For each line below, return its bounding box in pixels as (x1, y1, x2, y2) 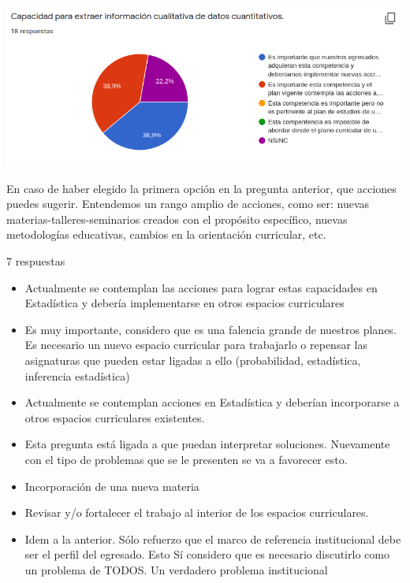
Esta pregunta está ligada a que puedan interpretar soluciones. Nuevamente (24, 436, 390, 452)
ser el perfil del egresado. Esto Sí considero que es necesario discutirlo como (24, 546, 389, 563)
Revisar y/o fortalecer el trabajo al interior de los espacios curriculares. (24, 504, 369, 521)
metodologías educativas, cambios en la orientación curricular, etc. (6, 226, 326, 243)
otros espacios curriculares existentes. (24, 409, 205, 425)
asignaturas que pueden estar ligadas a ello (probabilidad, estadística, (24, 352, 361, 369)
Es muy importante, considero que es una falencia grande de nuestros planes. (24, 321, 397, 337)
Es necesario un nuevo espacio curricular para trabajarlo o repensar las (24, 336, 367, 353)
